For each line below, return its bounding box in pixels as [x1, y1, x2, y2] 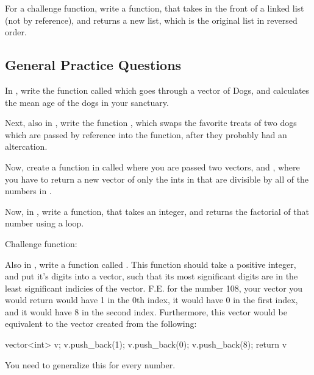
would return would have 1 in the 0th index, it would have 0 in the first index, [5, 293, 298, 306]
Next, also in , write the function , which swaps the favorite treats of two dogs [5, 116, 297, 129]
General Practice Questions [5, 55, 182, 74]
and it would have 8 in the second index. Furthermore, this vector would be [5, 305, 287, 318]
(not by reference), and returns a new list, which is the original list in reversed [5, 13, 298, 26]
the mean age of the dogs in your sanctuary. [5, 96, 169, 108]
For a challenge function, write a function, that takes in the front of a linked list [5, 2, 304, 14]
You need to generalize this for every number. [5, 358, 176, 371]
